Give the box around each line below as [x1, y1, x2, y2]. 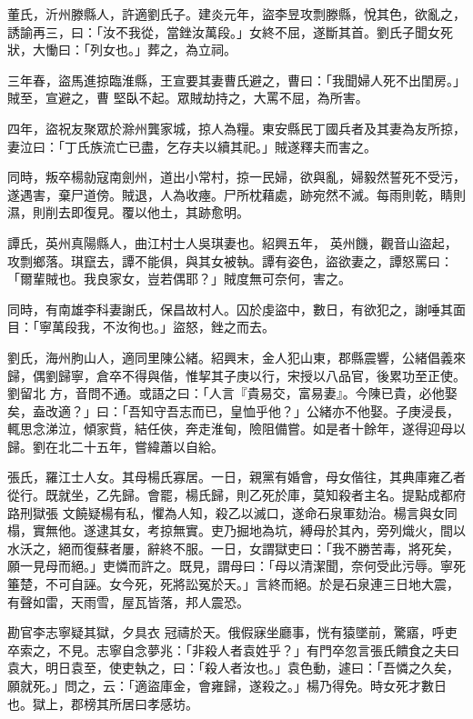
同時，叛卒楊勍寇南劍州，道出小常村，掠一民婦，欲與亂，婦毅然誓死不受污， [7, 167, 466, 186]
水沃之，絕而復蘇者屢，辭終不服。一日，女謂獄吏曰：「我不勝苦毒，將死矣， [7, 538, 459, 557]
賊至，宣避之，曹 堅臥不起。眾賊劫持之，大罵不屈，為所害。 [7, 88, 368, 107]
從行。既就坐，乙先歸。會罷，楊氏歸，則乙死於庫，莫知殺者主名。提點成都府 [7, 485, 466, 504]
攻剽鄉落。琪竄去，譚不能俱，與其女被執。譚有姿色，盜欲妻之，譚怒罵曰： [7, 251, 453, 270]
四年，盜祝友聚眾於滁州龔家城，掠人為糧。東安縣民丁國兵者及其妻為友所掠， [7, 118, 466, 137]
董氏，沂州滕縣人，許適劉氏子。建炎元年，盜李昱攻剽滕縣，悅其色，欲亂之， [7, 5, 466, 23]
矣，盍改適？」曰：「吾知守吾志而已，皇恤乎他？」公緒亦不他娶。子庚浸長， [7, 401, 459, 420]
